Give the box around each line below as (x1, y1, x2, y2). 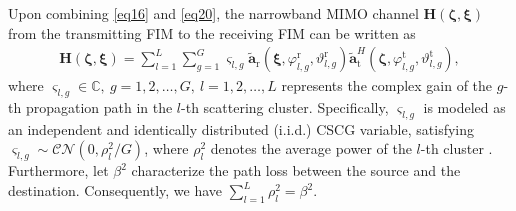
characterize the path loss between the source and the (131, 160, 461, 181)
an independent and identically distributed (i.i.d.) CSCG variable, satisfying (8, 118, 475, 139)
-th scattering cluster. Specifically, (181, 97, 389, 118)
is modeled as (423, 97, 506, 118)
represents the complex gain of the (281, 75, 493, 96)
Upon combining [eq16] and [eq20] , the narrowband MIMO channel (8, 3, 419, 23)
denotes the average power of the (210, 138, 412, 159)
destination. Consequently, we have (8, 180, 223, 200)
